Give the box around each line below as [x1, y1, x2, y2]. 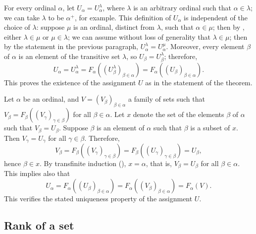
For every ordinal [4, 2, 56, 12]
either [4, 31, 22, 42]
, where [102, 2, 125, 12]
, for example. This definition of [74, 12, 171, 22]
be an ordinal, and [23, 94, 79, 104]
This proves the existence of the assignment [4, 77, 136, 87]
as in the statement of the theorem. [145, 77, 253, 87]
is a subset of [190, 122, 230, 133]
